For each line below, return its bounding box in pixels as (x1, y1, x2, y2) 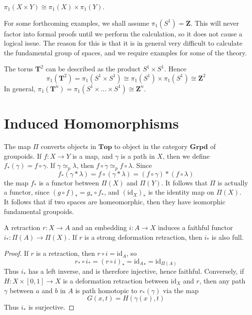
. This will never (190, 17, 239, 28)
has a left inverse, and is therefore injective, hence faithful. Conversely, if (28, 266, 244, 276)
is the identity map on (148, 187, 214, 197)
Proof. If (4, 248, 29, 258)
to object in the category (114, 141, 188, 151)
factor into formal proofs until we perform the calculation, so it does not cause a (4, 28, 243, 38)
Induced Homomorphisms (4, 113, 179, 133)
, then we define (162, 150, 210, 161)
